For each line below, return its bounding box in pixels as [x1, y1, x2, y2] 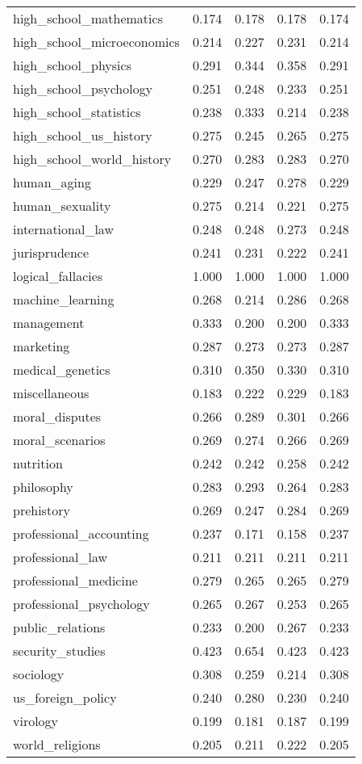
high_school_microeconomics [13, 32, 180, 51]
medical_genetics [13, 360, 110, 379]
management [13, 313, 85, 332]
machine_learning [13, 290, 114, 309]
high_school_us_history [13, 126, 152, 145]
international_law [13, 220, 114, 238]
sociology [13, 665, 64, 683]
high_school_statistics [13, 103, 141, 121]
